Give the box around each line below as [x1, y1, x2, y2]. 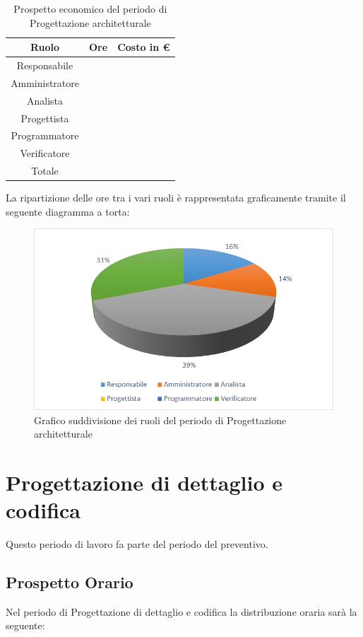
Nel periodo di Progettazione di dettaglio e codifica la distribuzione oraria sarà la [6, 604, 357, 619]
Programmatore [11, 128, 79, 143]
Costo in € [117, 40, 170, 54]
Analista [26, 93, 64, 107]
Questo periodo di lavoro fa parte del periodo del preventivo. [6, 537, 268, 551]
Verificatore [20, 146, 70, 160]
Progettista [20, 110, 69, 125]
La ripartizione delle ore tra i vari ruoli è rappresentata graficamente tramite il [6, 190, 346, 205]
